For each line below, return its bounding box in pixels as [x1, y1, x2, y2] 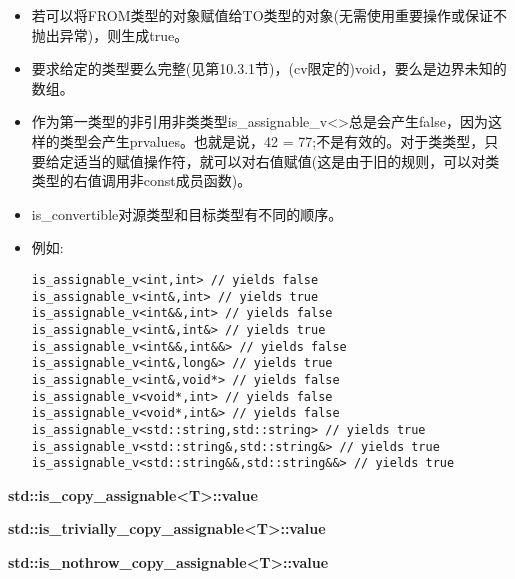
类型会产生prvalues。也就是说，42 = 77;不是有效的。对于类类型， [59, 130, 485, 151]
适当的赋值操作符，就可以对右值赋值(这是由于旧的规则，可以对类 [73, 150, 500, 171]
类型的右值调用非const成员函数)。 [31, 170, 252, 191]
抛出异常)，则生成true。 [31, 24, 189, 45]
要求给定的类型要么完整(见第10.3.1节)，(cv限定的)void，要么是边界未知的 [31, 58, 507, 79]
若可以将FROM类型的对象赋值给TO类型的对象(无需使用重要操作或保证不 [31, 5, 508, 25]
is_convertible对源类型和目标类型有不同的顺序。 [31, 203, 343, 224]
